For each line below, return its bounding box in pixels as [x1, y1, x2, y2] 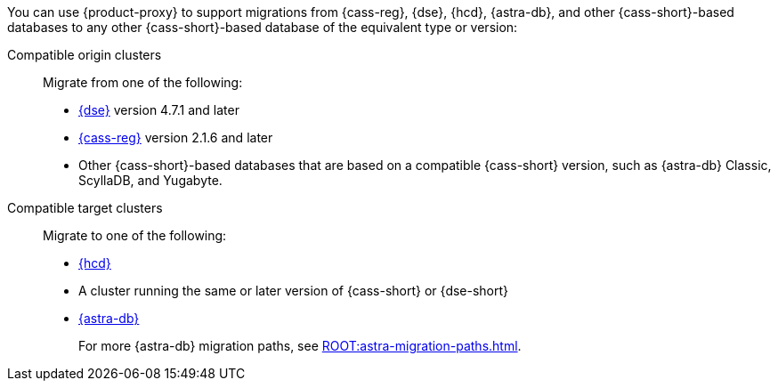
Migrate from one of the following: [43, 75, 243, 90]
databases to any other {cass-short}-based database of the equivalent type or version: [7, 20, 518, 35]
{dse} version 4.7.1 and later [78, 102, 239, 117]
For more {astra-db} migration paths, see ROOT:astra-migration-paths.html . [78, 338, 522, 353]
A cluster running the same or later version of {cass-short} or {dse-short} [78, 283, 509, 298]
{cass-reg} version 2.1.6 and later [78, 130, 273, 145]
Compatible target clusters [7, 200, 163, 215]
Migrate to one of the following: [43, 228, 227, 243]
